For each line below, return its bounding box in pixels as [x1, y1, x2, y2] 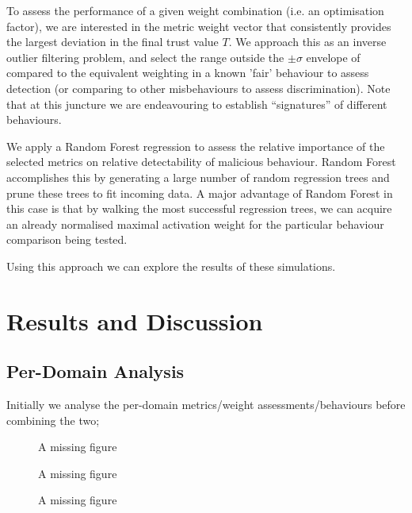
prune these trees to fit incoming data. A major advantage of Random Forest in [6, 184, 393, 201]
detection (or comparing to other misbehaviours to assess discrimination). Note [6, 79, 391, 96]
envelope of [306, 48, 360, 65]
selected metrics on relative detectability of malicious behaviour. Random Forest [6, 153, 396, 170]
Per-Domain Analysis [6, 359, 185, 384]
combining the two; [6, 411, 100, 428]
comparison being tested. [6, 231, 128, 248]
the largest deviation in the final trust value [6, 33, 219, 50]
